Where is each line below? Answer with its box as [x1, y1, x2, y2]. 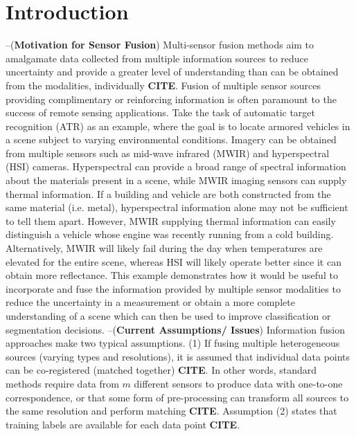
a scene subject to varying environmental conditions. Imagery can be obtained [6, 132, 337, 147]
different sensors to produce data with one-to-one [134, 376, 343, 390]
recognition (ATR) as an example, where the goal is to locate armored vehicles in [6, 118, 350, 133]
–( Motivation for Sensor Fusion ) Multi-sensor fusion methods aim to [6, 37, 314, 52]
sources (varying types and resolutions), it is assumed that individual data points [6, 349, 350, 363]
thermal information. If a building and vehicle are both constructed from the [6, 186, 331, 201]
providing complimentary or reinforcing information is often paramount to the [6, 91, 337, 106]
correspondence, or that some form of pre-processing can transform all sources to [6, 390, 349, 404]
